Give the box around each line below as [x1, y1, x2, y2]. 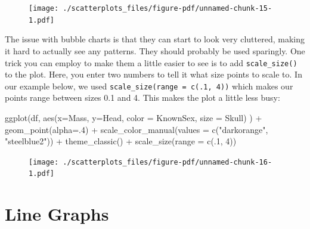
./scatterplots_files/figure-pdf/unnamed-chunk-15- [63, 4, 272, 13]
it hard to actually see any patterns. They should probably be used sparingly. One [5, 44, 305, 57]
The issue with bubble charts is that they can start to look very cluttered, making [5, 33, 305, 45]
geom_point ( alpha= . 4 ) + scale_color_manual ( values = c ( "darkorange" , [5, 123, 268, 135]
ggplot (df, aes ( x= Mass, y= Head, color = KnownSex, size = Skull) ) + [5, 112, 262, 123]
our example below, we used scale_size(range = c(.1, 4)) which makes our [5, 79, 293, 92]
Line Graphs [5, 202, 109, 226]
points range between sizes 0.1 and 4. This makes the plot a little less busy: [5, 91, 280, 104]
